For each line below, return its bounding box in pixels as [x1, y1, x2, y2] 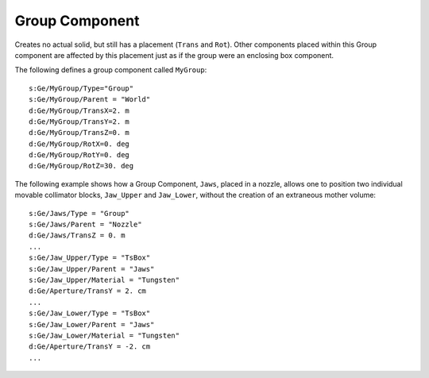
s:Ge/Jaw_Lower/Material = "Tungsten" [29, 330, 180, 340]
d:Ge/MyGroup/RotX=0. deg [29, 139, 130, 148]
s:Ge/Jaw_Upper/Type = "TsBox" [29, 253, 151, 262]
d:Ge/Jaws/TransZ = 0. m [29, 231, 126, 240]
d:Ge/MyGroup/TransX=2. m [29, 106, 130, 115]
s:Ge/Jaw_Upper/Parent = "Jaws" [29, 264, 155, 273]
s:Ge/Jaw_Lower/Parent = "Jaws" [29, 320, 155, 329]
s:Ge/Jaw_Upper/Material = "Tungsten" [29, 275, 180, 284]
